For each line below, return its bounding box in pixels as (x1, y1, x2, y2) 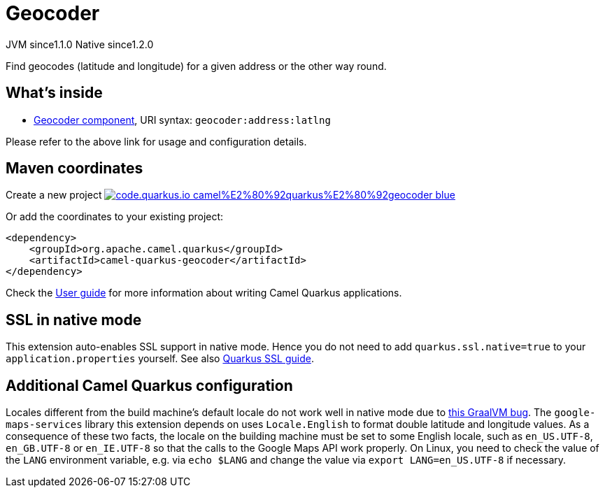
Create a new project (6, 189, 102, 201)
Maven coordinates (6, 159, 143, 178)
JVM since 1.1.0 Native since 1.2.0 (6, 38, 154, 50)
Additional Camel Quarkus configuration (6, 376, 293, 394)
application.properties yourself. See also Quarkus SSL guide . (6, 352, 314, 365)
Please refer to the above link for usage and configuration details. (6, 135, 307, 148)
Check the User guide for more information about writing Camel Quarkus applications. (6, 287, 402, 299)
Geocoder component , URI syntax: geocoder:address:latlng (34, 113, 331, 126)
